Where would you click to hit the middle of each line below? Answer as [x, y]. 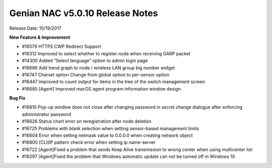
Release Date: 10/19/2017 [35, 28]
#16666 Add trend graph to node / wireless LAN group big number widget [98, 67]
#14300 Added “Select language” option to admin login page [85, 61]
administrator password [47, 114]
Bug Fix [17, 98]
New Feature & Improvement [40, 37]
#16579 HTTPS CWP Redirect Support [61, 47]
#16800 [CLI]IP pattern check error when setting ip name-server [89, 142]
